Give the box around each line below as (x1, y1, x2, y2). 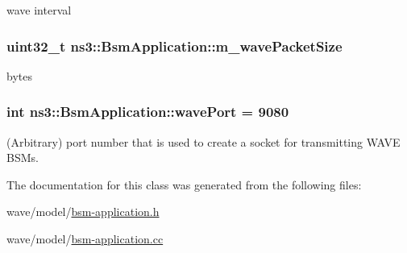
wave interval (6, 2, 72, 18)
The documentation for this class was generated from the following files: (6, 176, 362, 193)
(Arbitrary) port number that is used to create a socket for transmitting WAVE (6, 133, 401, 150)
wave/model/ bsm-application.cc (6, 230, 164, 247)
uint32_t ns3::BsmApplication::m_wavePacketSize (6, 35, 343, 56)
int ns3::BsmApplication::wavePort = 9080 (6, 102, 289, 122)
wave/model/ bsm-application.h (6, 203, 160, 220)
